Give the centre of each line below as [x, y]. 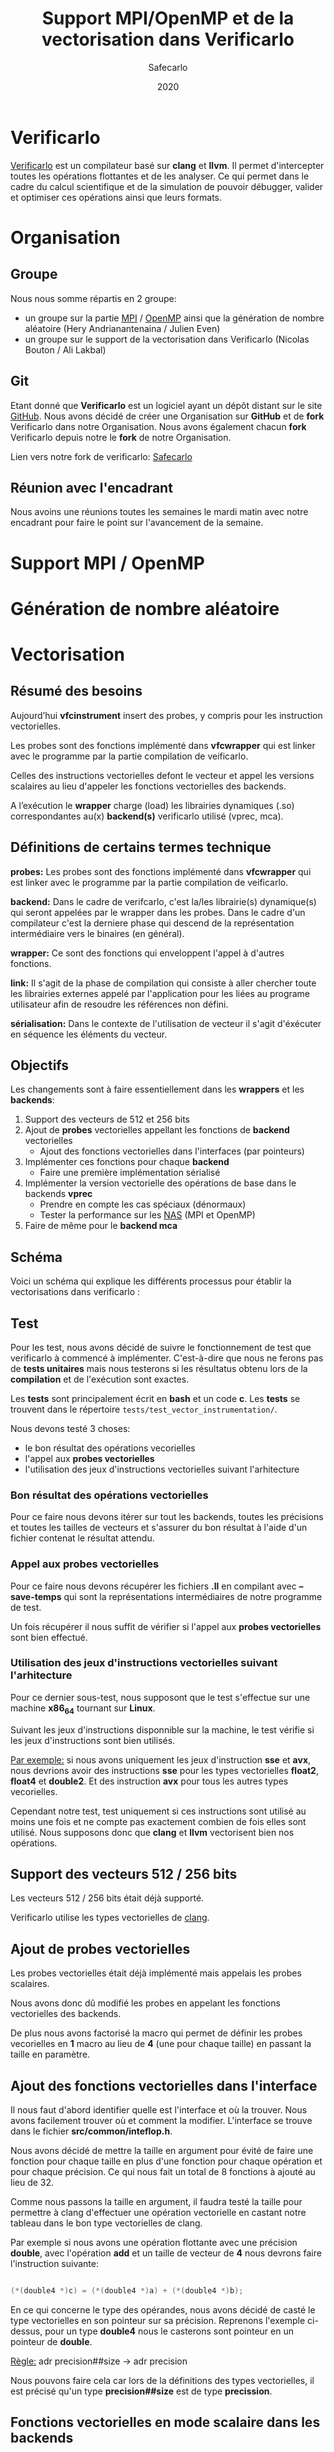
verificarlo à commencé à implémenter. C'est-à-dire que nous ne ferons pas [167, 1358]
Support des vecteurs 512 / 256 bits [124, 1874]
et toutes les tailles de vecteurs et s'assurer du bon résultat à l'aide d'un [159, 1528]
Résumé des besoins [76, 691]
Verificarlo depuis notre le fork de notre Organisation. [121, 437]
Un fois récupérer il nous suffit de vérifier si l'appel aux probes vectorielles [166, 1626]
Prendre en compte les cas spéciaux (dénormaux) [143, 1204]
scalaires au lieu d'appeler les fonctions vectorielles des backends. [148, 786]
